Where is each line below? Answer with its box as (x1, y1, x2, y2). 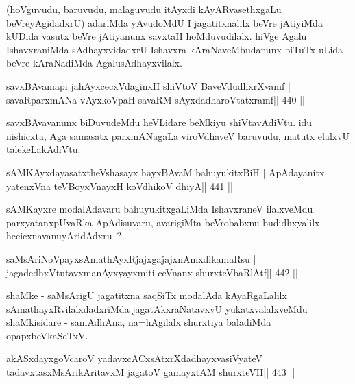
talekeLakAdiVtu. (6, 142, 81, 156)
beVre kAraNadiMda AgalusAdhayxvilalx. (6, 56, 182, 70)
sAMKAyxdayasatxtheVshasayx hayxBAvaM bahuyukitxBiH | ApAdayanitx (6, 165, 325, 179)
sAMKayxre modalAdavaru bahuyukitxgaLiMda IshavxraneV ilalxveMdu (6, 202, 313, 216)
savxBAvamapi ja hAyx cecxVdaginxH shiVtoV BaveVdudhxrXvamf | (6, 78, 291, 93)
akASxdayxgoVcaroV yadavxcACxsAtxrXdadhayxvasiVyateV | (6, 351, 269, 365)
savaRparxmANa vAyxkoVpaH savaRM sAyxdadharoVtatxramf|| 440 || (6, 92, 305, 106)
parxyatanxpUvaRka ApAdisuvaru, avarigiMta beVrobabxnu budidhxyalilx (6, 215, 320, 229)
